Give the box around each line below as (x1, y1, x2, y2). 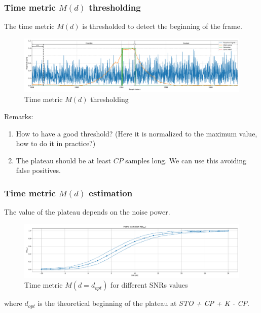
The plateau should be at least (16, 155, 111, 165)
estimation (89, 186, 133, 199)
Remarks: (4, 111, 33, 121)
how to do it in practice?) (16, 138, 96, 149)
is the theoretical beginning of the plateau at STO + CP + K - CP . (38, 298, 249, 308)
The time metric (4, 21, 55, 31)
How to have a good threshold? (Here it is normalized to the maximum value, (16, 128, 257, 138)
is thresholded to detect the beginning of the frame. (82, 21, 242, 31)
